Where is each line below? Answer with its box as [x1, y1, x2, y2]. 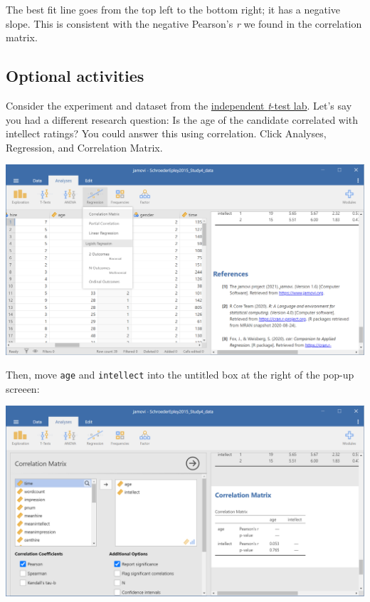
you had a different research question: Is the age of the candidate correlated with [6, 112, 359, 127]
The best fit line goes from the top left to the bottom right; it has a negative [6, 2, 341, 16]
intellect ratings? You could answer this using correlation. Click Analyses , [6, 126, 327, 141]
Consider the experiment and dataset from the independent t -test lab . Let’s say [6, 97, 352, 112]
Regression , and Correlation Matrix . [6, 139, 163, 154]
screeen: [6, 381, 40, 396]
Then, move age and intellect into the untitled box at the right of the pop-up [6, 367, 354, 382]
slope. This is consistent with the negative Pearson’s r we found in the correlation [6, 16, 362, 31]
